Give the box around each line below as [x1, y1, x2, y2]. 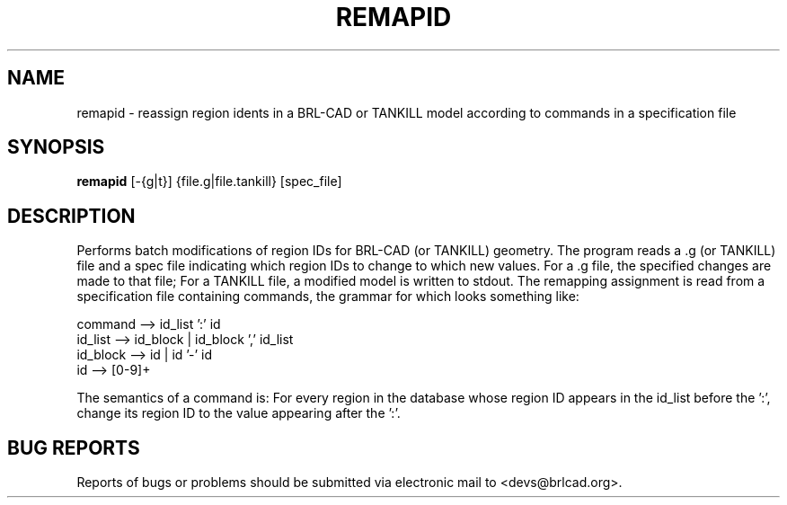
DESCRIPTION [7, 204, 136, 227]
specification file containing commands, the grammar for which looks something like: [76, 288, 579, 305]
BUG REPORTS [7, 436, 140, 459]
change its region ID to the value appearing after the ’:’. [76, 405, 401, 421]
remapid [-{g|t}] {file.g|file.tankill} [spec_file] [76, 173, 342, 190]
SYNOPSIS [7, 136, 105, 159]
